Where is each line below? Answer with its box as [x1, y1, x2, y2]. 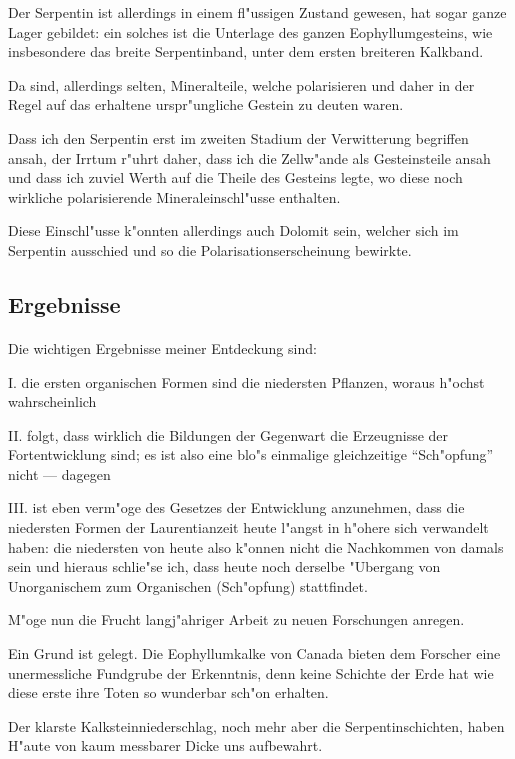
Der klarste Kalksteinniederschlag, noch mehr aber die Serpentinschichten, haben [8, 715, 505, 736]
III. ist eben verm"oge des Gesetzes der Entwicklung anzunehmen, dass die [8, 497, 465, 518]
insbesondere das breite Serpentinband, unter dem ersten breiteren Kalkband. [8, 41, 484, 62]
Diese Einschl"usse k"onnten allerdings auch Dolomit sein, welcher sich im [8, 220, 459, 241]
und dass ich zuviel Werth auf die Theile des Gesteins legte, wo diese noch [8, 167, 463, 188]
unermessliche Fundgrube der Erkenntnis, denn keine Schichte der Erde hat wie [8, 662, 494, 683]
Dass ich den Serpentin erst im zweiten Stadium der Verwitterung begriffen [8, 127, 469, 148]
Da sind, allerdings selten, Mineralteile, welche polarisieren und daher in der [8, 74, 475, 95]
